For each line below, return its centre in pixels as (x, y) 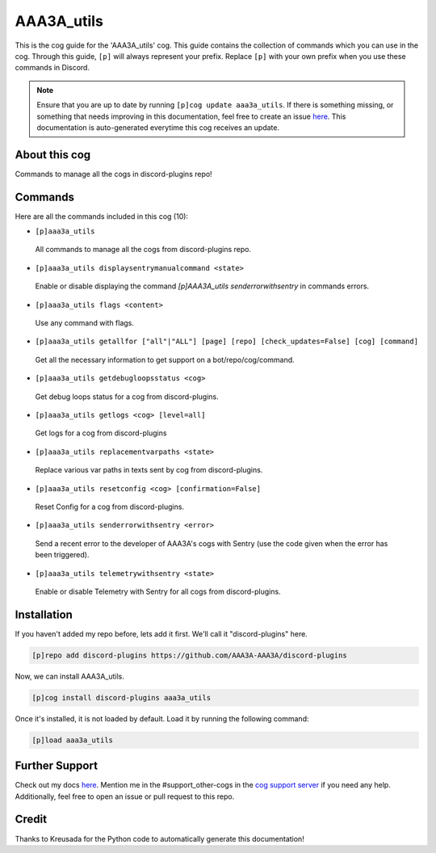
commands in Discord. (52, 68)
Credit (31, 819)
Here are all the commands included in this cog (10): (102, 216)
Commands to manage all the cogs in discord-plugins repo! (114, 174)
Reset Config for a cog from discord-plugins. (110, 506)
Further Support (57, 766)
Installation (44, 614)
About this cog (53, 155)
